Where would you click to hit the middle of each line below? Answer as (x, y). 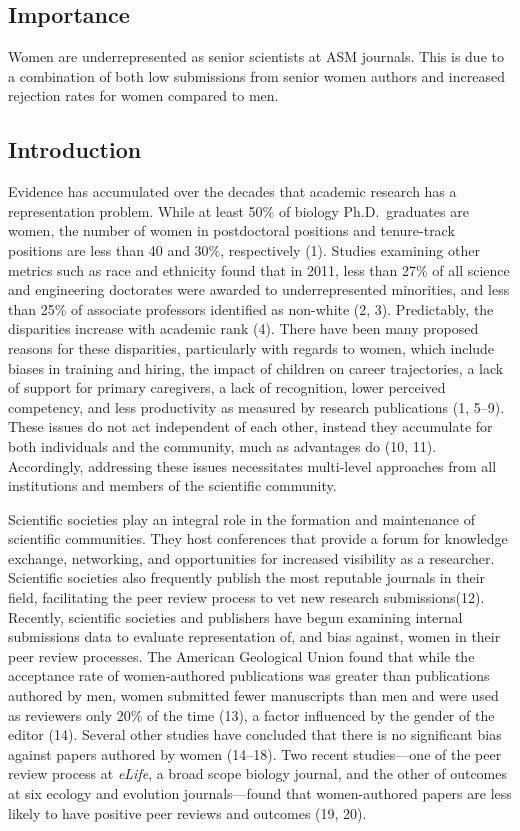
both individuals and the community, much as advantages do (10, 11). (222, 445)
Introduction (75, 149)
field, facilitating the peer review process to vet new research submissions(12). (246, 597)
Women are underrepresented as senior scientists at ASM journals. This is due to (256, 56)
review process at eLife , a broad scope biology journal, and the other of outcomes (257, 773)
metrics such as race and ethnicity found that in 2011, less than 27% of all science (259, 269)
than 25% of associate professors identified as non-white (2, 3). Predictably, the (251, 308)
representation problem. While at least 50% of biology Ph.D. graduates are (238, 210)
